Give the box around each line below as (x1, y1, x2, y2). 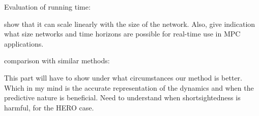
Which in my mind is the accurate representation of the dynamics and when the (4, 82, 254, 93)
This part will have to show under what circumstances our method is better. (4, 72, 243, 83)
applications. (4, 38, 44, 49)
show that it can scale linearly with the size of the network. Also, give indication (4, 18, 255, 29)
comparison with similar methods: (4, 55, 110, 66)
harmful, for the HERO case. (4, 102, 94, 112)
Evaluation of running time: (4, 2, 91, 12)
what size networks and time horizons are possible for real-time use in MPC (4, 28, 241, 39)
